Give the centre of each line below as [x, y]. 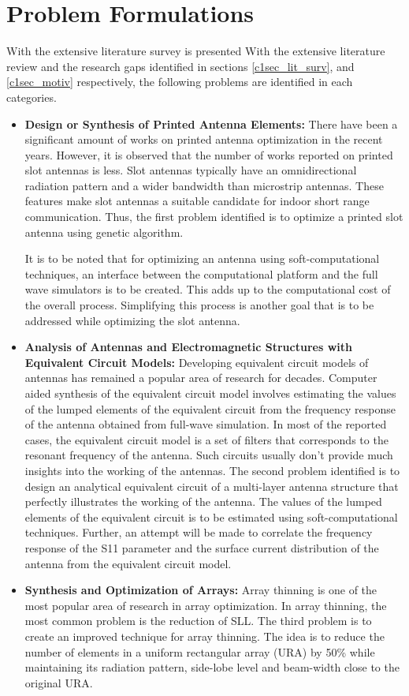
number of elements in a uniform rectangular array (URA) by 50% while [200, 651]
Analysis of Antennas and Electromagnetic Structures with [188, 347]
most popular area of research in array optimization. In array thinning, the [206, 605]
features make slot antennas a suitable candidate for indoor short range [197, 201]
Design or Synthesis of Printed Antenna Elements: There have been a [211, 123]
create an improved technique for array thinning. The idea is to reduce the [204, 636]
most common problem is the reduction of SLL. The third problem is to [198, 621]
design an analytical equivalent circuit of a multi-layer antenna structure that [212, 486]
